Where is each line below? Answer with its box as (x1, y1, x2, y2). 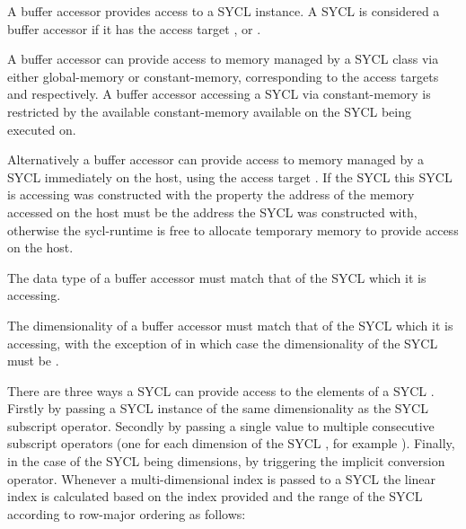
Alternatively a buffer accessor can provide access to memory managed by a (7, 150, 424, 169)
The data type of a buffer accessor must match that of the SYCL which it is (7, 268, 426, 287)
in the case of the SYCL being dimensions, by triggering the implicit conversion (7, 452, 445, 471)
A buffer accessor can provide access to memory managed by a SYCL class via (7, 49, 439, 68)
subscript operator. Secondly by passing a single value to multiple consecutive (7, 416, 435, 435)
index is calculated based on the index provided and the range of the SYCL (7, 487, 423, 506)
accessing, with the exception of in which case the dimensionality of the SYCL (7, 333, 438, 352)
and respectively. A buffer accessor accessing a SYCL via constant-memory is (7, 84, 431, 103)
